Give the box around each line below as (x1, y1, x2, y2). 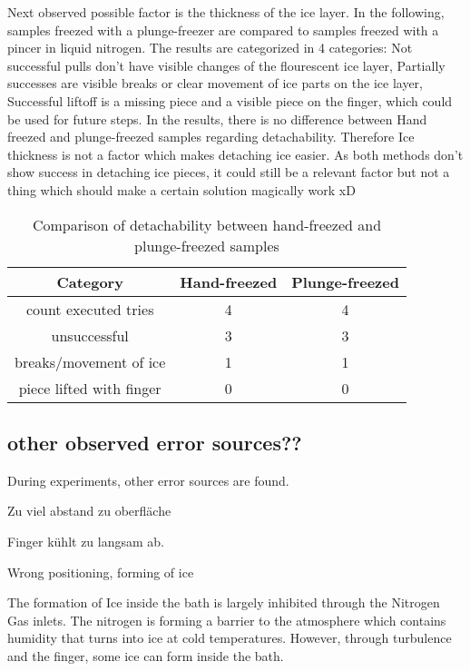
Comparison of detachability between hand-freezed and (32, 213, 382, 235)
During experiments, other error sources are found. (7, 470, 289, 489)
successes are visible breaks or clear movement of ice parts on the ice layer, (7, 74, 423, 93)
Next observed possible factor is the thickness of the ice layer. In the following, (7, 3, 445, 21)
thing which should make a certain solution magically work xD (7, 180, 356, 199)
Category (56, 271, 123, 292)
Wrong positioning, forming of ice (7, 562, 194, 581)
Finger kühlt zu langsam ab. (7, 531, 164, 550)
